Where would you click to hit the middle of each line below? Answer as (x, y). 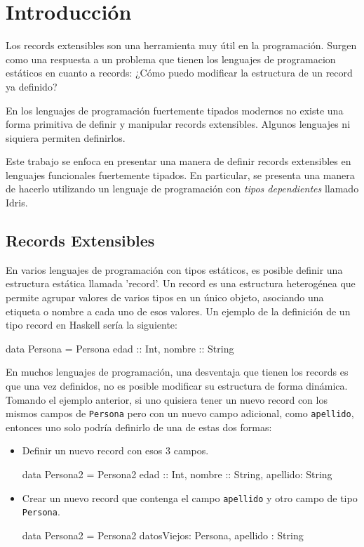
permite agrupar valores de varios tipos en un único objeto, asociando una (165, 297)
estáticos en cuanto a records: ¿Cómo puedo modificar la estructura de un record (179, 73)
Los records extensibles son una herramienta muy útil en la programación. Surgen (181, 45)
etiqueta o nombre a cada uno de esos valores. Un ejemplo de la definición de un (178, 311)
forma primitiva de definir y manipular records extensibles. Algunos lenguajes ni (178, 124)
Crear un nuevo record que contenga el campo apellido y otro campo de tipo (190, 497)
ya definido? (32, 86)
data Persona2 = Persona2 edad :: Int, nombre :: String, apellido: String (177, 474)
